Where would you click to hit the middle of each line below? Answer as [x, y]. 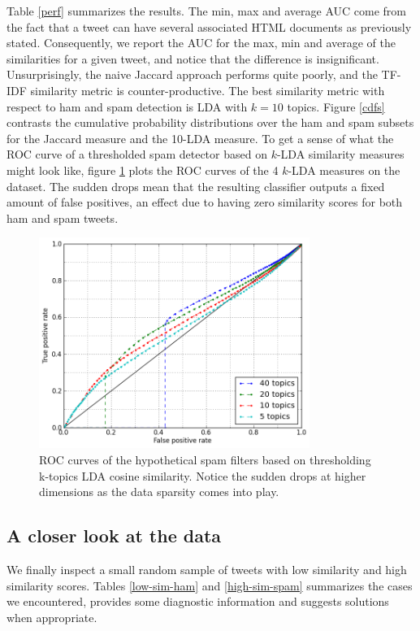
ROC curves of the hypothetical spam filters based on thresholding [205, 459]
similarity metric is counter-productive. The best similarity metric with [208, 90]
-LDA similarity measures [340, 154]
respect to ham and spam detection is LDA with [127, 106]
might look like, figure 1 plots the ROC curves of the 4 [143, 170]
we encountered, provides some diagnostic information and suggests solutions [198, 601]
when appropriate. [52, 617]
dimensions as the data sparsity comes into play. [159, 492]
